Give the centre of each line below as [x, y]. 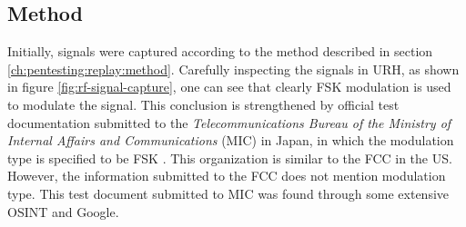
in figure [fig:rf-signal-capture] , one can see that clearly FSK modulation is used [229, 87]
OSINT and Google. [63, 211]
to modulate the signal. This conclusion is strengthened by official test [203, 104]
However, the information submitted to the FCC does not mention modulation [227, 176]
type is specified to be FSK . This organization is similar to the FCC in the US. [230, 158]
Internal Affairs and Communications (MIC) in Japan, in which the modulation [231, 140]
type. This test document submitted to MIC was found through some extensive [228, 193]
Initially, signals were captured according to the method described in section [220, 51]
